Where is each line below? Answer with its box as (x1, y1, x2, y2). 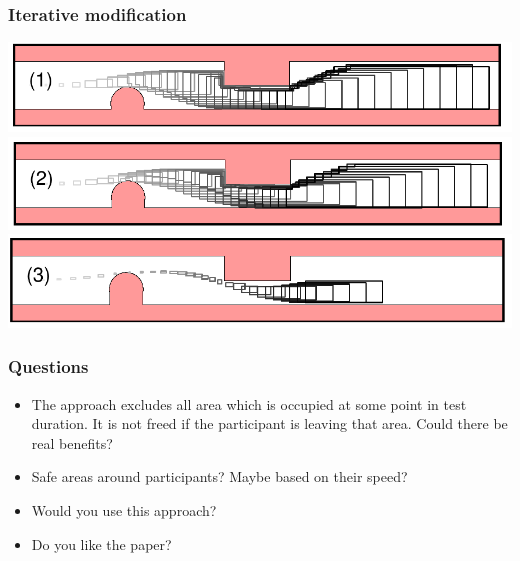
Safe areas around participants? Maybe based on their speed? (31, 466, 408, 487)
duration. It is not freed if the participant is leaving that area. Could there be (31, 413, 508, 434)
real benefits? (31, 432, 113, 453)
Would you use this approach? (31, 500, 217, 520)
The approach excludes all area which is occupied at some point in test (31, 393, 467, 414)
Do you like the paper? (31, 533, 172, 554)
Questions (8, 354, 89, 379)
